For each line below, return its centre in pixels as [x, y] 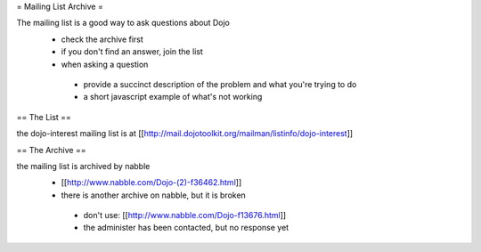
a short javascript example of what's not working [173, 97]
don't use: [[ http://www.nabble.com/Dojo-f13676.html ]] [185, 215]
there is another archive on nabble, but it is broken [154, 195]
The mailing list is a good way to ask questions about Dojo [123, 23]
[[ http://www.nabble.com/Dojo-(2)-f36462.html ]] [151, 183]
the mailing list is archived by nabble [83, 166]
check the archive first [102, 39]
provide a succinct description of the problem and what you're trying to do [220, 84]
